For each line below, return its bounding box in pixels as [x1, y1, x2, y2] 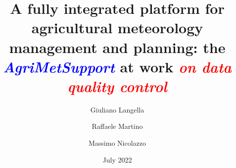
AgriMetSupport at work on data [3, 56, 232, 77]
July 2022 [102, 154, 132, 165]
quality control [67, 75, 167, 96]
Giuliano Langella [90, 104, 144, 114]
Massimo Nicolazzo [88, 138, 146, 148]
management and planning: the [9, 37, 226, 57]
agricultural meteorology [31, 17, 203, 38]
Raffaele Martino [92, 121, 143, 131]
